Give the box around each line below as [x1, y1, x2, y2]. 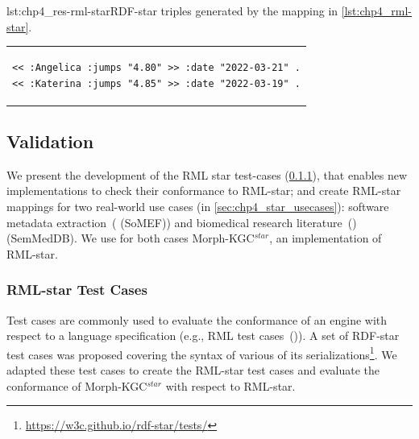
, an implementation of [269, 230, 382, 246]
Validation [6, 129, 94, 154]
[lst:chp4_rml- [341, 2, 413, 19]
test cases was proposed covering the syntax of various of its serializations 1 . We [6, 343, 397, 362]
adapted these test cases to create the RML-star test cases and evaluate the [6, 362, 380, 379]
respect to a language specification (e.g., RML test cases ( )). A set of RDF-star [6, 327, 400, 344]
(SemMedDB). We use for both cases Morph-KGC [6, 230, 255, 246]
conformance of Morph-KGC [6, 377, 147, 394]
